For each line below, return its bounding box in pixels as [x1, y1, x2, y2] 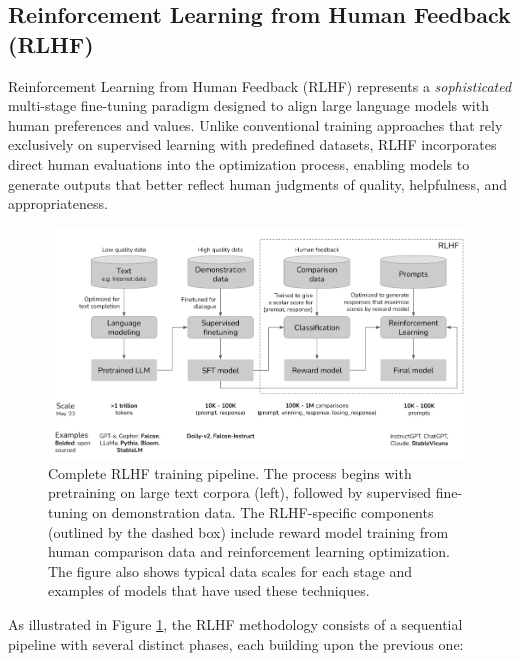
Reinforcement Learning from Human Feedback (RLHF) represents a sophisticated [8, 75, 512, 96]
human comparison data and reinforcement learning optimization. [48, 541, 450, 562]
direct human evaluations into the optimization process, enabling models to [8, 153, 470, 174]
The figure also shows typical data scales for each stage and [48, 560, 413, 581]
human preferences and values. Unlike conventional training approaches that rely [8, 114, 503, 135]
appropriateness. [8, 193, 108, 214]
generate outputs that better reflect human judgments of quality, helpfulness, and [8, 173, 508, 194]
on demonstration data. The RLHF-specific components [92, 502, 434, 523]
